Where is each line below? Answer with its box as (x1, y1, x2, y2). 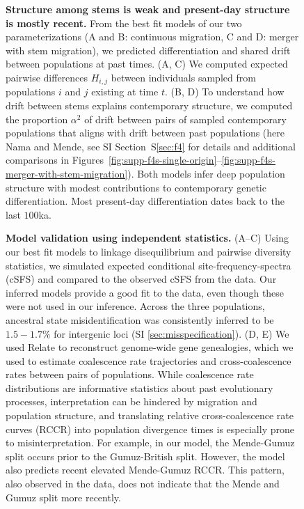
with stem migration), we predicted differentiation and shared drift (6, 42, 291, 57)
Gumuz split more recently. (6, 490, 121, 504)
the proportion (6, 111, 68, 126)
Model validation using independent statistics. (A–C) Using (6, 230, 289, 245)
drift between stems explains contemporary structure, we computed (6, 98, 293, 113)
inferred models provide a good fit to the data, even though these (6, 285, 285, 299)
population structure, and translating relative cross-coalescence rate (6, 408, 294, 423)
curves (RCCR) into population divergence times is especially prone (6, 421, 294, 436)
